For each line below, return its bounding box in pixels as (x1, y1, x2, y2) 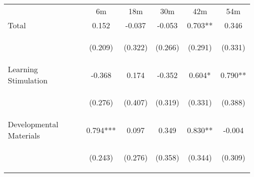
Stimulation (8, 75, 48, 86)
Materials (8, 130, 40, 141)
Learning (8, 63, 38, 75)
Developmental (8, 118, 59, 130)
